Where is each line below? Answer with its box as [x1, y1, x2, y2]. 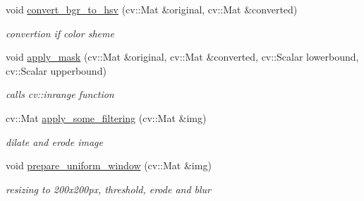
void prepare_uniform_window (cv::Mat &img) [6, 158, 212, 173]
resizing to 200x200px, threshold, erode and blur [6, 181, 212, 196]
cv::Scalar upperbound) [6, 63, 107, 78]
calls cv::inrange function [6, 87, 114, 102]
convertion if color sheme [6, 25, 114, 40]
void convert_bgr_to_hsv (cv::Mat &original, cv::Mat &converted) [6, 2, 298, 16]
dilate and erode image [6, 134, 103, 149]
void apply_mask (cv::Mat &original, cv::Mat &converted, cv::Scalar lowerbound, [6, 49, 359, 64]
